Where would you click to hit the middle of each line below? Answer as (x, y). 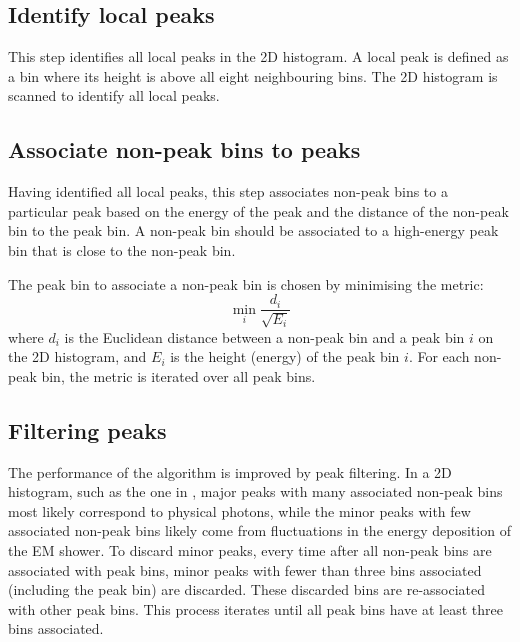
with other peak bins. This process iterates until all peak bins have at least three (255, 608)
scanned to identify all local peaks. (114, 95)
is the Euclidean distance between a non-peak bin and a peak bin (264, 336)
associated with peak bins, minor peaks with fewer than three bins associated (245, 569)
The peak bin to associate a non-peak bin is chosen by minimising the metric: (246, 283)
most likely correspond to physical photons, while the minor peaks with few (239, 510)
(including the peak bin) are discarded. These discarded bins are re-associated (247, 589)
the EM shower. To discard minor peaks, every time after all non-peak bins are (250, 549)
